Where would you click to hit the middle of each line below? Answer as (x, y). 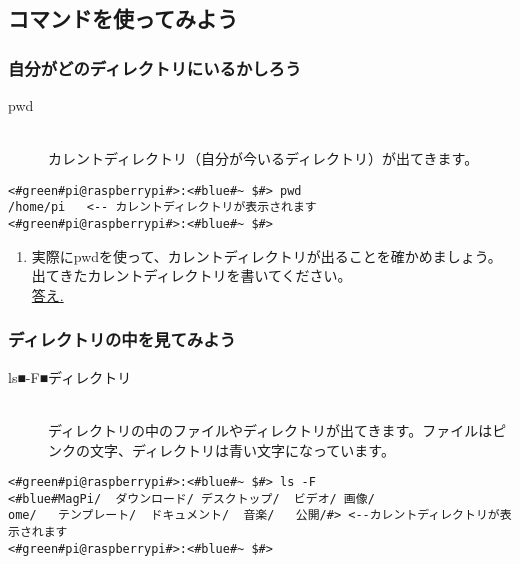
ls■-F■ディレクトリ (70, 376)
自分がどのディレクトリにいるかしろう (155, 67)
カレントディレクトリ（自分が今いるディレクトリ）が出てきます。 (263, 158)
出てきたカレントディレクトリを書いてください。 (191, 275)
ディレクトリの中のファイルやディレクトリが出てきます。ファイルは (270, 429)
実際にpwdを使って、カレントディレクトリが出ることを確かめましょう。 (266, 255)
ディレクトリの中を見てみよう (122, 339)
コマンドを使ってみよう (123, 18)
